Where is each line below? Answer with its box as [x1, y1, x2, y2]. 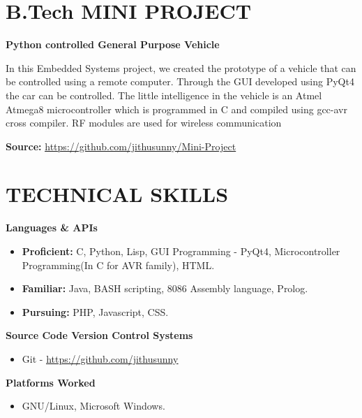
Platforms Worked [6, 375, 96, 389]
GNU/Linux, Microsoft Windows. [22, 398, 165, 413]
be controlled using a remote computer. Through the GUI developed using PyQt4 [6, 74, 354, 89]
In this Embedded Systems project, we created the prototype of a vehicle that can [6, 60, 356, 75]
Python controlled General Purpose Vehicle [6, 37, 220, 52]
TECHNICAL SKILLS [6, 180, 229, 208]
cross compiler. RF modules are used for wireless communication [6, 115, 282, 130]
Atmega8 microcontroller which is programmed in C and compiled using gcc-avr [6, 101, 347, 116]
